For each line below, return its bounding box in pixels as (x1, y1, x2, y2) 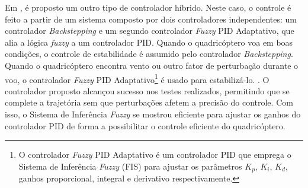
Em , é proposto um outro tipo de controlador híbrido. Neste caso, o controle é (5, 1, 291, 13)
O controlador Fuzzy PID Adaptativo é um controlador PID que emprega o (18, 148, 291, 161)
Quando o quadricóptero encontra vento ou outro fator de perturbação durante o (5, 59, 299, 71)
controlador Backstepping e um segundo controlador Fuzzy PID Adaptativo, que (5, 24, 294, 37)
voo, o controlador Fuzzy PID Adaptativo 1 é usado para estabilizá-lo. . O (5, 71, 269, 85)
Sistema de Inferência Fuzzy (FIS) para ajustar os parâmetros (18, 160, 242, 172)
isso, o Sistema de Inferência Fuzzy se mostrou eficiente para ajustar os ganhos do (5, 108, 301, 120)
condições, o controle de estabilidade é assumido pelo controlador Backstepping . (5, 47, 293, 60)
